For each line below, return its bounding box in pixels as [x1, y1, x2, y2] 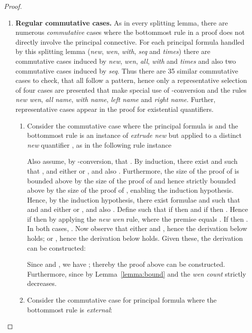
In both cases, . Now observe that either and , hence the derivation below [27, 223, 248, 233]
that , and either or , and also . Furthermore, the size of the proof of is [27, 165, 239, 176]
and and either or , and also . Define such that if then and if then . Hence [27, 204, 248, 214]
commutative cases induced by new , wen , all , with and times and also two [15, 55, 236, 66]
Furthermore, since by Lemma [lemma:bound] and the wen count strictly [27, 268, 246, 279]
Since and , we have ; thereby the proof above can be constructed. [27, 259, 225, 269]
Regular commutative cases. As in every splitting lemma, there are [15, 17, 228, 27]
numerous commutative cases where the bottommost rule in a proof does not [15, 27, 245, 37]
